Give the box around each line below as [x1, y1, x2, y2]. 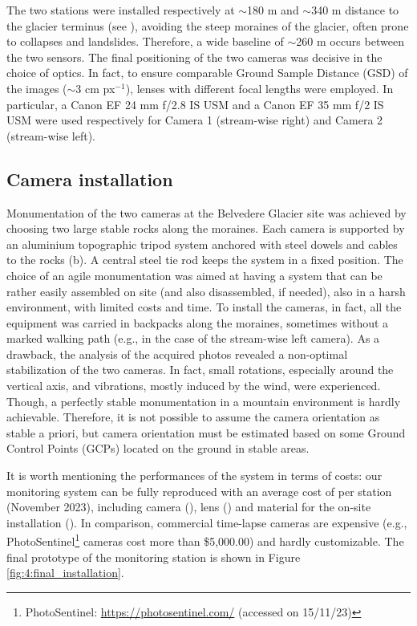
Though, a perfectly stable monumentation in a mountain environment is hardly [6, 392, 401, 409]
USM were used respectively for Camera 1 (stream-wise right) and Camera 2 [6, 112, 383, 128]
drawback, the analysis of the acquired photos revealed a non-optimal [6, 345, 348, 362]
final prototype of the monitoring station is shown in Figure [6, 548, 301, 565]
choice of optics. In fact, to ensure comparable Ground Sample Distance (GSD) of [6, 64, 408, 81]
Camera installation [6, 166, 173, 191]
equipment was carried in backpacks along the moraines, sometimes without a [6, 314, 389, 331]
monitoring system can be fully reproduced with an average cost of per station [6, 482, 392, 499]
